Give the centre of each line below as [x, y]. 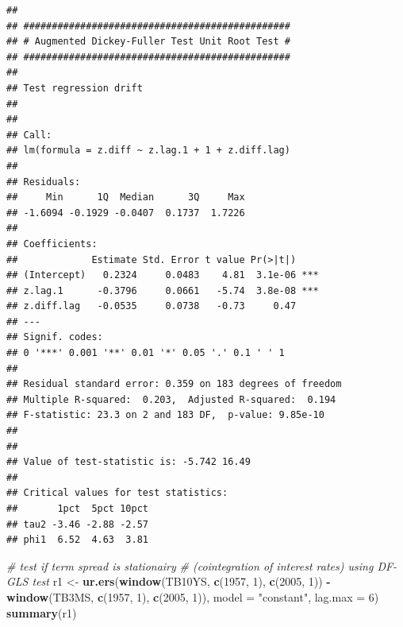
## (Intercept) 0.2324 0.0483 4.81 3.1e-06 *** [163, 275]
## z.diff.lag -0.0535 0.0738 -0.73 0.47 [152, 306]
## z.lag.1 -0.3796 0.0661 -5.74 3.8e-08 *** [163, 290]
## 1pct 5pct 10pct [77, 509]
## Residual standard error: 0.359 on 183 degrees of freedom [174, 384]
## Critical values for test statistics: [117, 493]
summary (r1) [42, 612]
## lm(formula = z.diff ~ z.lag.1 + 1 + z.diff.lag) [148, 151]
